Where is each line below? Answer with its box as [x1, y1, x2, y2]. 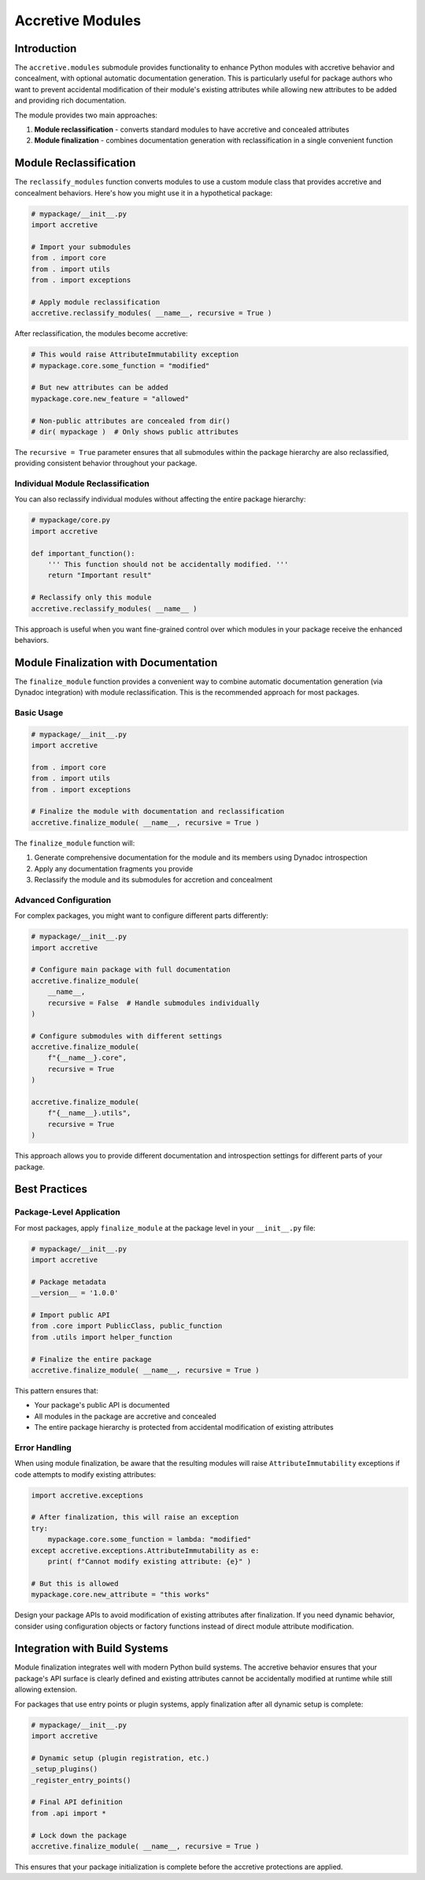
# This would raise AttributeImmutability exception [31, 350, 239, 359]
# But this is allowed [31, 1579, 119, 1588]
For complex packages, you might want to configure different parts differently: [14, 911, 269, 920]
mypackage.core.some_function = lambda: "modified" [47, 1535, 252, 1544]
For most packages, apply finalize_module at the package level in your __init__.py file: [14, 1223, 316, 1233]
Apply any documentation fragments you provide [34, 864, 194, 873]
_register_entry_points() [31, 1775, 131, 1785]
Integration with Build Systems [14, 1642, 168, 1655]
